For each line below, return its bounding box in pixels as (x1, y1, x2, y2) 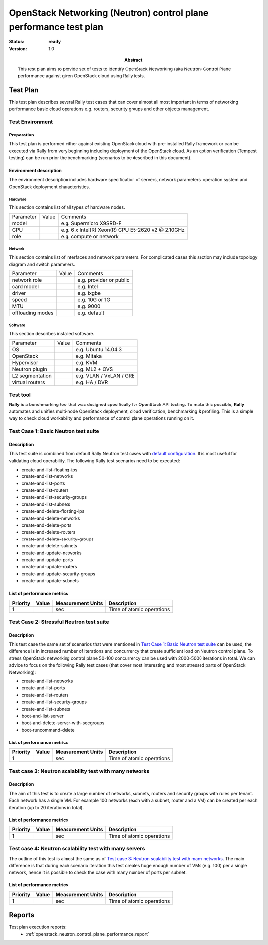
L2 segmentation (12, 372, 52, 379)
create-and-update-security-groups (21, 571, 96, 577)
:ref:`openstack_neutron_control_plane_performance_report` (26, 931, 150, 937)
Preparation (9, 132, 34, 137)
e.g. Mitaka (75, 352, 102, 359)
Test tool (9, 391, 31, 398)
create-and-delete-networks (21, 515, 80, 521)
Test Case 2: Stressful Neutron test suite (9, 618, 109, 625)
